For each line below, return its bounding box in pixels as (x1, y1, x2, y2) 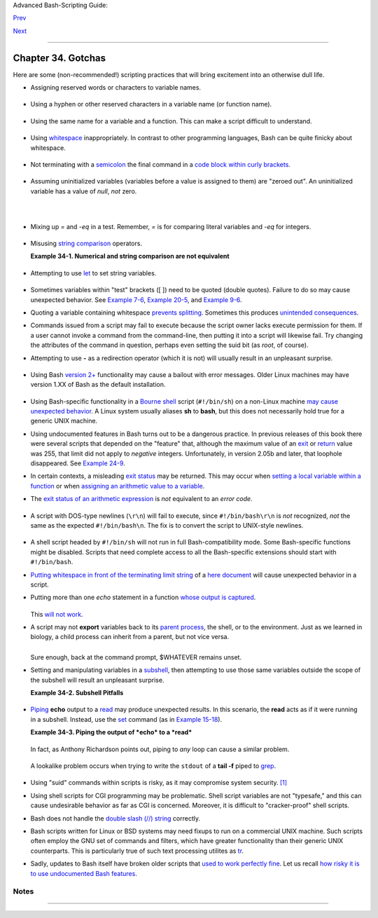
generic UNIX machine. (30, 417, 98, 425)
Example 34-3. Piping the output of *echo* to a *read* (30, 728, 192, 737)
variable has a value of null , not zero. (30, 186, 137, 196)
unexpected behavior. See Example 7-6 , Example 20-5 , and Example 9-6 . (30, 295, 242, 304)
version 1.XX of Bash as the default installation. (30, 381, 166, 389)
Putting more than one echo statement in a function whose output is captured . (30, 593, 256, 602)
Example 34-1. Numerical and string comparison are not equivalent (30, 252, 230, 261)
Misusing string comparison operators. (30, 239, 143, 247)
